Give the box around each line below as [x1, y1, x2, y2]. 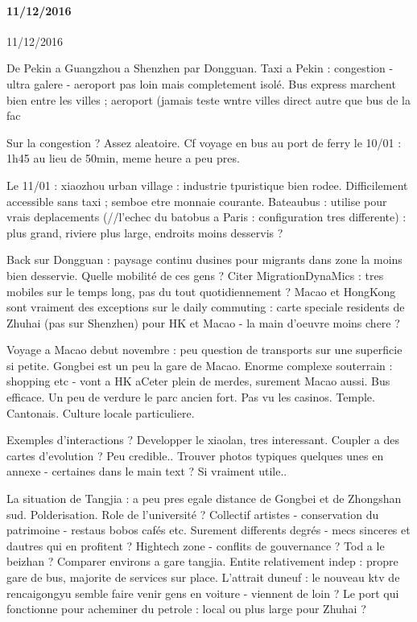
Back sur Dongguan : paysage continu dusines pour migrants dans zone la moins [6, 251, 403, 268]
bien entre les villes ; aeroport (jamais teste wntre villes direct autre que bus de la [6, 91, 411, 108]
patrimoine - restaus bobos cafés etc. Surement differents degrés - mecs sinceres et [6, 521, 411, 538]
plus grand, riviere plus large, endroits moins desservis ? [6, 224, 283, 241]
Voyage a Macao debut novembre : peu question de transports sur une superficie [6, 341, 403, 358]
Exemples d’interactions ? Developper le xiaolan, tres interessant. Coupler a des [6, 431, 399, 448]
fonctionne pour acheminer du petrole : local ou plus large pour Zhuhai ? [6, 600, 366, 617]
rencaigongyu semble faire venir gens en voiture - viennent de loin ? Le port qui [6, 584, 399, 601]
